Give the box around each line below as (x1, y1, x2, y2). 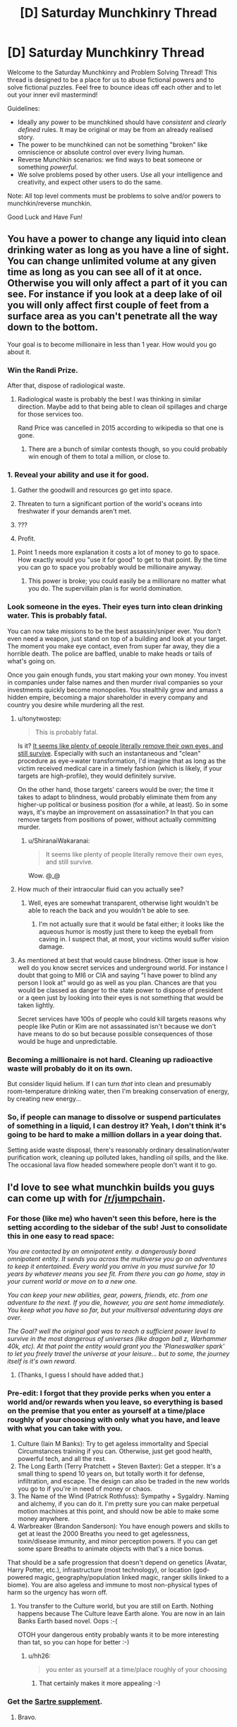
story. (17, 133, 35, 141)
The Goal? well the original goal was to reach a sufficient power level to (7, 1327, 217, 1335)
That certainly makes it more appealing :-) (38, 1679, 161, 1687)
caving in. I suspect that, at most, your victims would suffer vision (38, 934, 229, 943)
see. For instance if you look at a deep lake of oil (7, 288, 222, 301)
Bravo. (17, 1713, 37, 1721)
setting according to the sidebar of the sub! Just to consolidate (7, 1222, 228, 1232)
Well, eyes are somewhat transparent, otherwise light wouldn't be (28, 898, 219, 907)
